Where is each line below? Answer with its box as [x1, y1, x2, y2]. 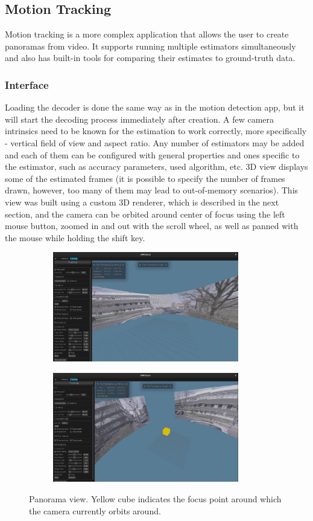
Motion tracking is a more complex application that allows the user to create [5, 28, 289, 40]
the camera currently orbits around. [29, 504, 161, 517]
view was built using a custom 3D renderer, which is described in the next [5, 195, 279, 208]
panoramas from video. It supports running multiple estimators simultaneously [5, 39, 296, 52]
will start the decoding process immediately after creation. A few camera [5, 112, 274, 125]
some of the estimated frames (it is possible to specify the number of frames [5, 172, 285, 184]
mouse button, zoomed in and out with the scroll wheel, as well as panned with [5, 219, 299, 232]
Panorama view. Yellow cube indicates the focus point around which [29, 492, 282, 505]
